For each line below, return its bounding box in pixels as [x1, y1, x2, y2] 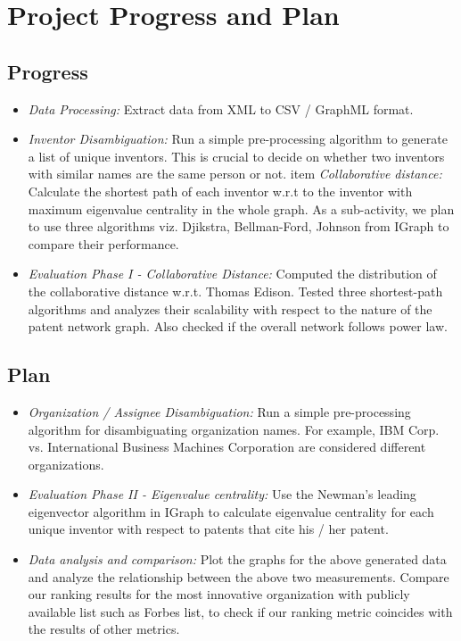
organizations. [28, 454, 104, 473]
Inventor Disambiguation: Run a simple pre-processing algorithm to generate [28, 129, 448, 148]
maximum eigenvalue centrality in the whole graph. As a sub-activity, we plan [28, 199, 455, 218]
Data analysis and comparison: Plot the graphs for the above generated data [28, 550, 447, 569]
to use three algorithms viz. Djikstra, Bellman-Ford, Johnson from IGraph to [28, 217, 449, 236]
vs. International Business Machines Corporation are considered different [28, 437, 426, 456]
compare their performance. [28, 234, 179, 253]
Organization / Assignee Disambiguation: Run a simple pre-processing [28, 402, 411, 420]
